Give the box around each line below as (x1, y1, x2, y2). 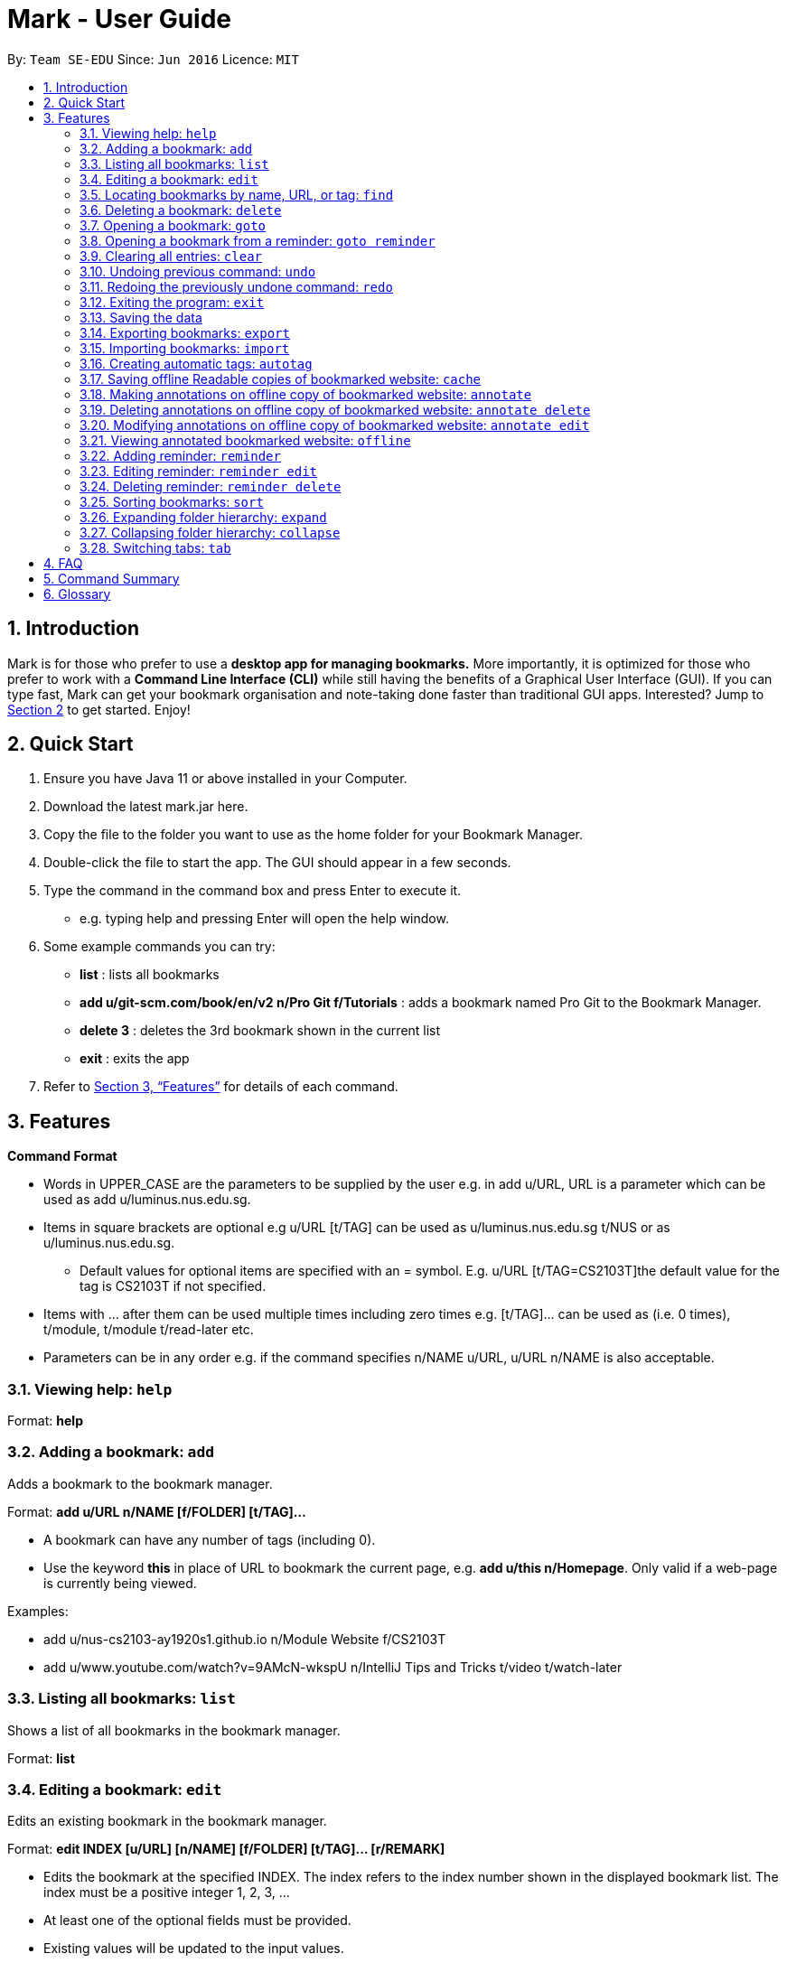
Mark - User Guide (7, 4, 232, 34)
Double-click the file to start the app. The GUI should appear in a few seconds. (43, 855, 511, 871)
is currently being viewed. (43, 1575, 197, 1591)
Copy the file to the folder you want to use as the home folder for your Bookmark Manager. (43, 827, 584, 843)
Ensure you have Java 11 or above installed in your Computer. (43, 771, 408, 787)
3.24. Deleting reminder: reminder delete (80, 478, 342, 494)
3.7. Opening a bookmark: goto (80, 217, 267, 233)
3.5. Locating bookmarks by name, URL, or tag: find (80, 186, 394, 202)
